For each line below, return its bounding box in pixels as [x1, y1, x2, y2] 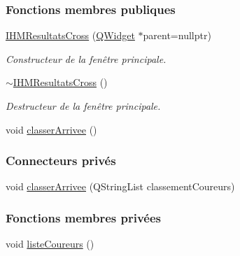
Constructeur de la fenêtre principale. [6, 51, 167, 66]
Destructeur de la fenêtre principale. [6, 99, 161, 113]
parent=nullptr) [143, 28, 211, 43]
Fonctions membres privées [6, 208, 162, 226]
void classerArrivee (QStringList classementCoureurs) [6, 179, 235, 194]
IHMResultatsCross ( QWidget [6, 28, 135, 43]
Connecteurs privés [6, 152, 116, 169]
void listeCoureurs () [6, 236, 94, 251]
